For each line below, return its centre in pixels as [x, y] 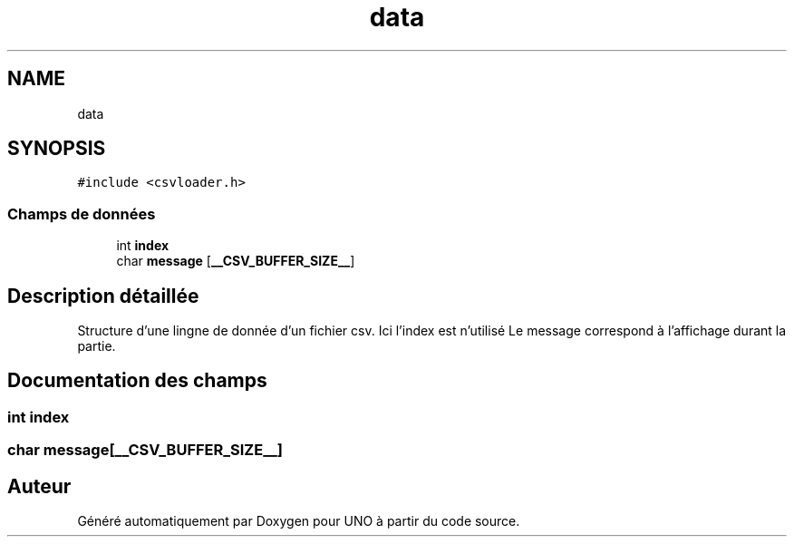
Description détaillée [103, 296]
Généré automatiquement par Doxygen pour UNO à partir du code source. [299, 521]
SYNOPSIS [57, 149]
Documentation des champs [137, 381]
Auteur [39, 486]
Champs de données [82, 214]
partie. [97, 346]
